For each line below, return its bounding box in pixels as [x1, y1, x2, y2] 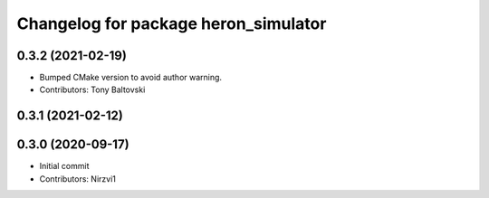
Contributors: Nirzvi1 [39, 173, 117, 184]
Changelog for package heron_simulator [16, 14, 327, 33]
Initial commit [39, 161, 90, 172]
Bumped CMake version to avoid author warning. [39, 72, 222, 83]
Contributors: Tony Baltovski [39, 84, 146, 95]
